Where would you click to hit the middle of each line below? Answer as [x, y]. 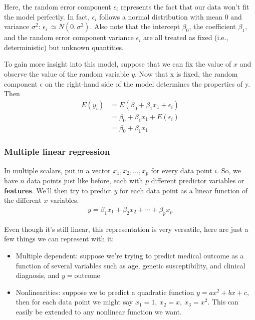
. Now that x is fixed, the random [186, 73]
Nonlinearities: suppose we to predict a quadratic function [105, 292]
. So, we [229, 170]
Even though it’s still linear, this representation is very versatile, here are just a [126, 229]
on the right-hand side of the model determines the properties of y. [148, 83]
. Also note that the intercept [135, 26]
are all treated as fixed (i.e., [186, 37]
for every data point [182, 170]
